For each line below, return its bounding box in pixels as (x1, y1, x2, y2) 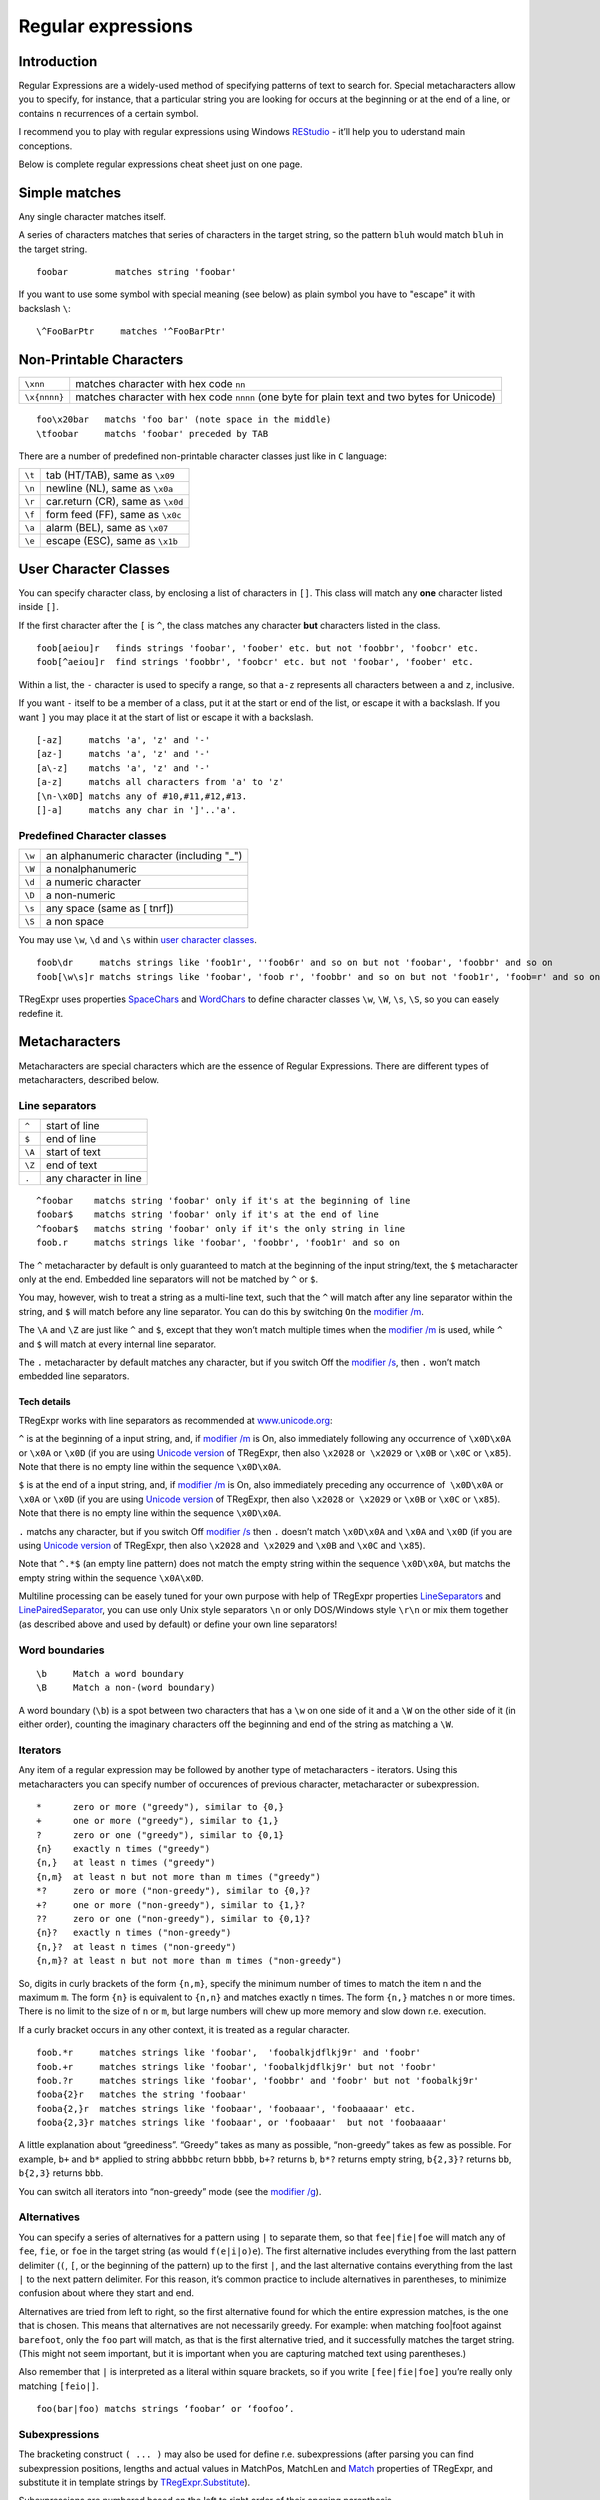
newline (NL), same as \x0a (45, 481, 174, 495)
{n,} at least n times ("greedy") (36, 1857, 216, 1869)
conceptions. (18, 140, 73, 152)
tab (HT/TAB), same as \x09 (45, 468, 175, 482)
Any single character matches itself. (18, 210, 167, 222)
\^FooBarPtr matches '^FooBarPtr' (36, 326, 227, 337)
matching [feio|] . (18, 2380, 100, 2392)
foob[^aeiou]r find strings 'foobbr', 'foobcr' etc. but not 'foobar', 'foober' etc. (36, 656, 474, 668)
